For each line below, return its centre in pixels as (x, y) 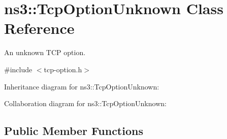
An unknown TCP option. (45, 52)
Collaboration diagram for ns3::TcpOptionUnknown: (85, 103)
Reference (39, 28)
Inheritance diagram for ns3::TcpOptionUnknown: (82, 86)
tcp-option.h (63, 69)
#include (18, 69)
